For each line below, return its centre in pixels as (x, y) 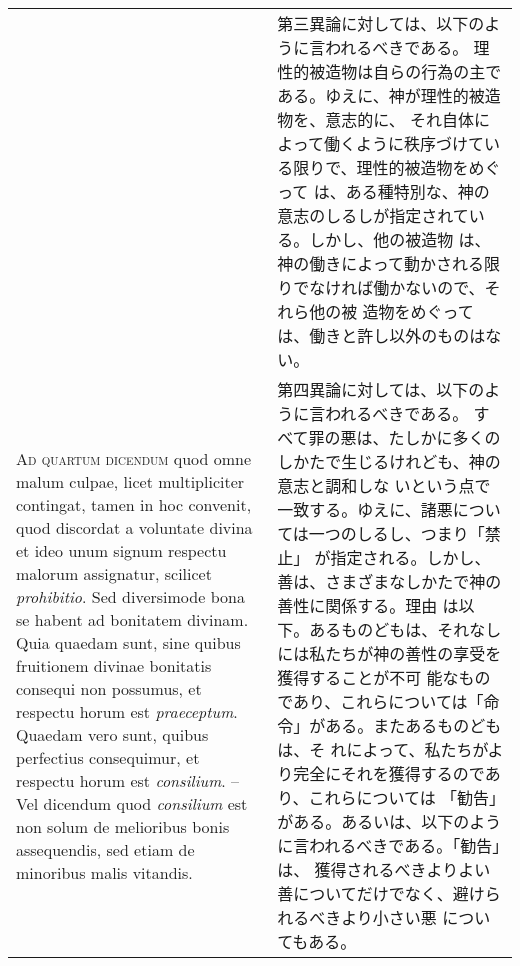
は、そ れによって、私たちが (382, 749)
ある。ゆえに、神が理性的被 (381, 95)
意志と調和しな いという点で (384, 485)
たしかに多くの (444, 437)
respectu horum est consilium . (121, 780)
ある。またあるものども (413, 725)
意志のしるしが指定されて (373, 215)
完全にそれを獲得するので (389, 773)
